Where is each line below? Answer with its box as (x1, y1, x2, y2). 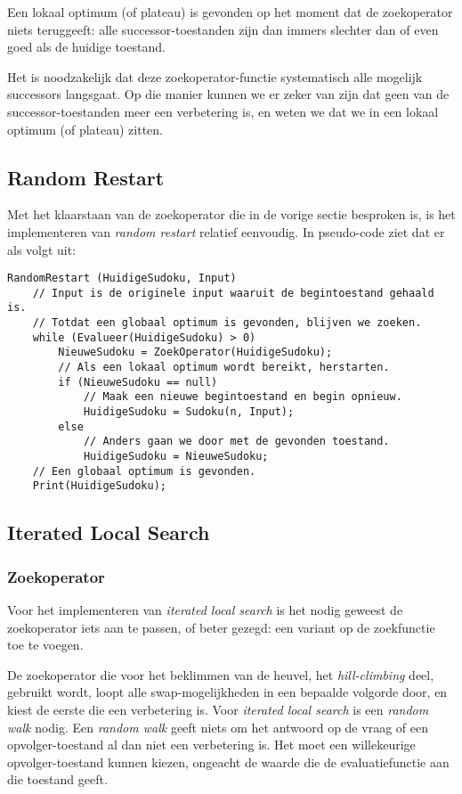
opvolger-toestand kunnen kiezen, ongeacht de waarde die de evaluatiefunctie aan (7, 752, 450, 771)
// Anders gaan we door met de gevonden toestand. (83, 435, 390, 448)
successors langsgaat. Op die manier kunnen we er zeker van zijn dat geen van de (7, 85, 450, 103)
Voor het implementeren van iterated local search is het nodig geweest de (7, 600, 403, 618)
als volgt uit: (7, 240, 77, 258)
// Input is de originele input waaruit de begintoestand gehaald (32, 286, 434, 299)
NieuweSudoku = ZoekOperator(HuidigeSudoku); (58, 346, 333, 359)
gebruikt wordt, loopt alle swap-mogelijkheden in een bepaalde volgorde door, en (7, 683, 448, 701)
